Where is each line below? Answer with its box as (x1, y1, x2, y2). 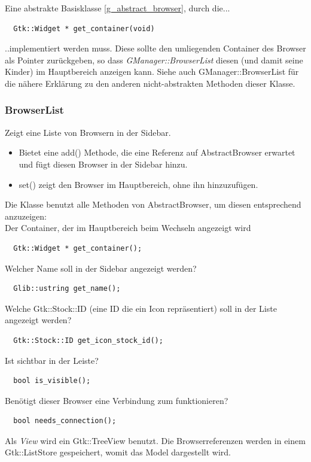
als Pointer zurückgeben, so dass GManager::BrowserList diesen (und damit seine (5, 53, 303, 66)
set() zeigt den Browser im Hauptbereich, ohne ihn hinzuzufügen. (19, 178, 258, 190)
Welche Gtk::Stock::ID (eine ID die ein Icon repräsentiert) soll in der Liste (5, 302, 277, 314)
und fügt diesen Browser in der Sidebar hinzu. (19, 157, 188, 170)
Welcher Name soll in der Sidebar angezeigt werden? (5, 262, 197, 274)
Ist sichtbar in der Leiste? (5, 354, 99, 366)
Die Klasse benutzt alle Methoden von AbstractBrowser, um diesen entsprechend (5, 198, 301, 211)
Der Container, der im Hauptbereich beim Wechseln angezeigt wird (5, 221, 251, 234)
